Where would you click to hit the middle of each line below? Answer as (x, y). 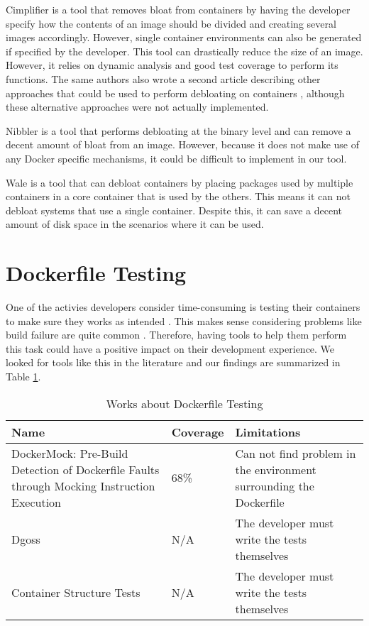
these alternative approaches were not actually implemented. (137, 107)
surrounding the (275, 485)
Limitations (268, 432)
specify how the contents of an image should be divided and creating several (171, 23)
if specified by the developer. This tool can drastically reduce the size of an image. (184, 51)
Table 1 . (23, 376)
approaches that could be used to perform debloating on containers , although (175, 93)
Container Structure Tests (76, 592)
